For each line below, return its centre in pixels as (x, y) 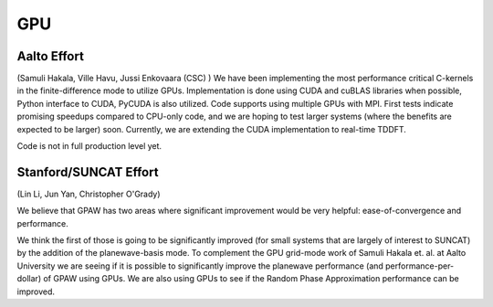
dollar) (29, 279)
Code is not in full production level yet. (89, 146)
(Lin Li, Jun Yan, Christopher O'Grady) (89, 194)
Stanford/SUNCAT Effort (88, 172)
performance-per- (420, 266)
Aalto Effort (50, 56)
